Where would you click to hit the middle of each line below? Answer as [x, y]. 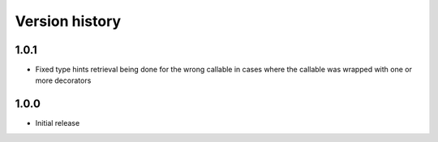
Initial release [58, 123]
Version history [68, 21]
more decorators [63, 80]
